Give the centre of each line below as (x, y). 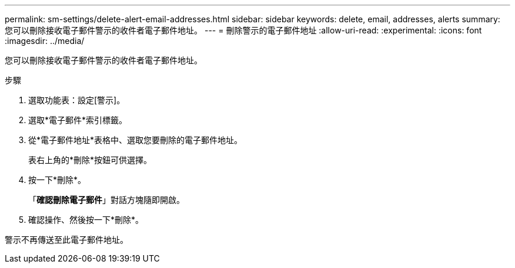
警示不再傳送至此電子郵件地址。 (66, 240)
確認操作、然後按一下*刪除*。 (86, 220)
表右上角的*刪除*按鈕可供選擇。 (90, 160)
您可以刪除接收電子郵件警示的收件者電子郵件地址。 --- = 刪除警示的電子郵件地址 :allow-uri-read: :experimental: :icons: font (243, 30)
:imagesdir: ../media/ (45, 41)
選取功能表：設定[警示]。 (77, 100)
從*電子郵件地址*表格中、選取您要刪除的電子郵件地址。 (136, 140)
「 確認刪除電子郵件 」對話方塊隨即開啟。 (106, 200)
